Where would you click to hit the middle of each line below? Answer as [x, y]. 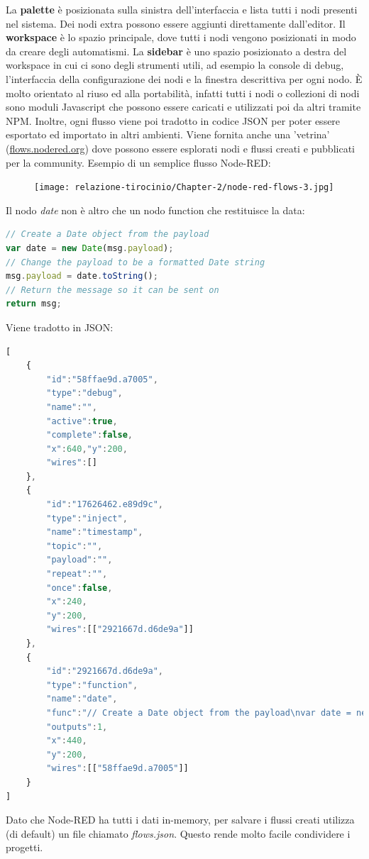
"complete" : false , [90, 435]
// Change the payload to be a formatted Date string [136, 262]
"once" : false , [79, 588]
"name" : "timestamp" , [95, 532]
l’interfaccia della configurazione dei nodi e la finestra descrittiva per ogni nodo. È [184, 78]
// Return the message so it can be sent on [112, 290]
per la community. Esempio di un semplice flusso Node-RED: [138, 162]
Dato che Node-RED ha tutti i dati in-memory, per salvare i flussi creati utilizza [180, 820]
